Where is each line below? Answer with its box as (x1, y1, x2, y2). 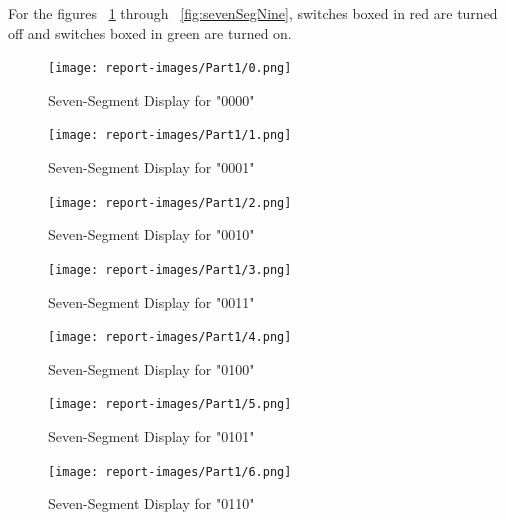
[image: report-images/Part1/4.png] (48, 330, 292, 345)
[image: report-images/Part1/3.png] (48, 262, 292, 277)
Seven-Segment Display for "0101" (48, 426, 255, 447)
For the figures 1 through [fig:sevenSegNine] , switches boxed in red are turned (8, 3, 498, 23)
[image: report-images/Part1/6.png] (48, 464, 292, 479)
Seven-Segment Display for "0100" (48, 358, 255, 379)
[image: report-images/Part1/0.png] (48, 61, 292, 76)
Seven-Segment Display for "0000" (48, 89, 255, 110)
